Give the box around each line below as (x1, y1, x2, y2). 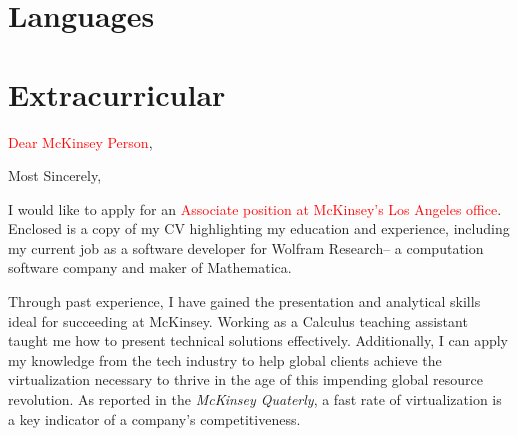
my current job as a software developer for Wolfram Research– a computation (8, 237, 484, 258)
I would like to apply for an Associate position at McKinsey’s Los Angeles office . (8, 198, 502, 219)
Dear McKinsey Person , (8, 131, 153, 152)
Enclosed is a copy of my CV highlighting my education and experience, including (8, 218, 510, 239)
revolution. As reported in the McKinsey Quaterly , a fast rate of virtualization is (8, 389, 502, 410)
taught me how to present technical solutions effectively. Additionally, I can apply (8, 330, 508, 351)
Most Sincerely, (8, 165, 102, 186)
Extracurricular (8, 73, 226, 114)
